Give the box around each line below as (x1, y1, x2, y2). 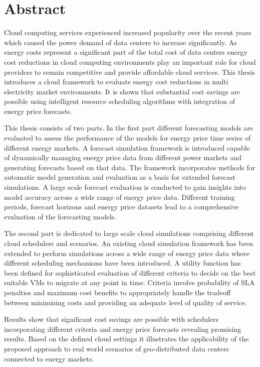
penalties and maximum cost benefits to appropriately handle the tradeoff (4, 287, 231, 297)
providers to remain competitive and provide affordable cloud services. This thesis (4, 66, 255, 77)
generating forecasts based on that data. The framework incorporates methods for (4, 162, 255, 172)
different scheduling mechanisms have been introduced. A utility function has (4, 258, 241, 268)
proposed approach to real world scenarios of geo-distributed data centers (4, 343, 229, 353)
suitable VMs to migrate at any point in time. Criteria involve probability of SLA (4, 277, 255, 288)
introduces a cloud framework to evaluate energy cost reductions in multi (4, 76, 228, 87)
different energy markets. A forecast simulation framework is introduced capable (4, 142, 250, 153)
